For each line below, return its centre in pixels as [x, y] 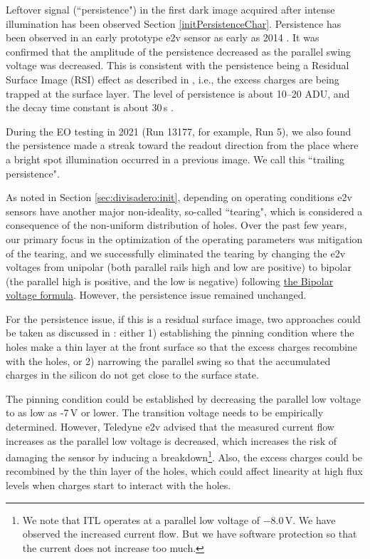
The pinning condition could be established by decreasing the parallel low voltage [183, 398]
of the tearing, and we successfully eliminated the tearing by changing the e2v [176, 253]
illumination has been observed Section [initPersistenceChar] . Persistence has [174, 23]
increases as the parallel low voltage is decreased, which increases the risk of [171, 440]
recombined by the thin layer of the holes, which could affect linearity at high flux [184, 471]
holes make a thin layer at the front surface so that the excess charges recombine [182, 347]
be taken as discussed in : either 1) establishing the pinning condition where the [180, 333]
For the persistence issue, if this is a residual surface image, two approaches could [183, 318]
